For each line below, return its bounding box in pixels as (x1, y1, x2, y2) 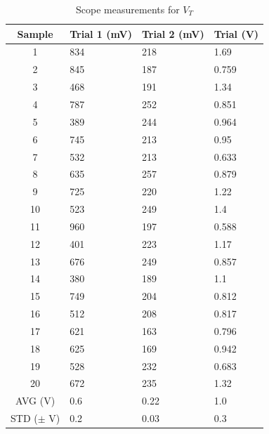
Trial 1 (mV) (70, 26, 132, 41)
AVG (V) (15, 393, 55, 408)
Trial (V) (214, 26, 259, 41)
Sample (17, 26, 53, 41)
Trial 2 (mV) (142, 26, 204, 41)
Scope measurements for (76, 2, 180, 16)
